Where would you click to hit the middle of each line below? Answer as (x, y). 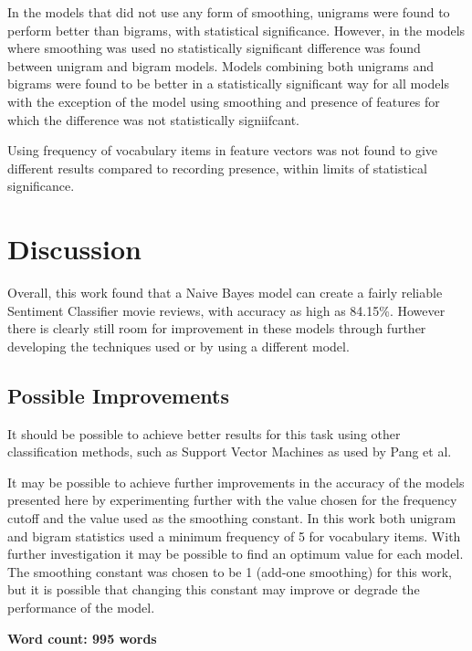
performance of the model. (81, 607)
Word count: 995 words (82, 638)
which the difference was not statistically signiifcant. (153, 119)
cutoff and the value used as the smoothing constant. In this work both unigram (232, 518)
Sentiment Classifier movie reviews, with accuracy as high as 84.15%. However (226, 310)
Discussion (74, 249)
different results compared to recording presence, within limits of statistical (217, 168)
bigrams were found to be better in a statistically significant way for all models (228, 84)
